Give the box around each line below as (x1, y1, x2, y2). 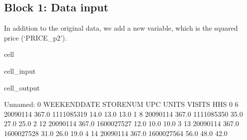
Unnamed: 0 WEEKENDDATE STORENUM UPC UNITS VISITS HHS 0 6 (4, 99, 239, 109)
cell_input (4, 65, 36, 76)
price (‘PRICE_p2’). (4, 32, 67, 43)
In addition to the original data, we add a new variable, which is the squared (4, 23, 238, 33)
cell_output (4, 82, 40, 93)
